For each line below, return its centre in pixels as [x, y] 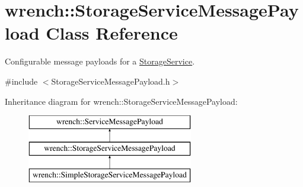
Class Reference [112, 33]
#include [21, 81]
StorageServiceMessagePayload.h [111, 81]
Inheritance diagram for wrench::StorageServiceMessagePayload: [121, 101]
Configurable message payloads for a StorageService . [100, 61]
